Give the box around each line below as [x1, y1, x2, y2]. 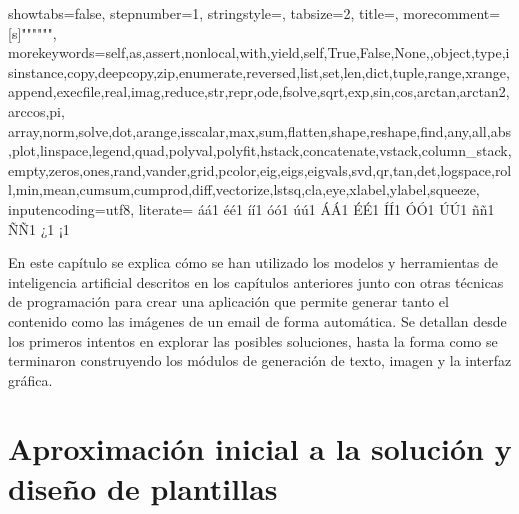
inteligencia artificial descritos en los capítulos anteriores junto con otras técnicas [8, 271, 504, 292]
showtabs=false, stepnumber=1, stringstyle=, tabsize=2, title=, [8, 3, 399, 23]
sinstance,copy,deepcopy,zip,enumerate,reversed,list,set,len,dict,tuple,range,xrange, [8, 61, 510, 82]
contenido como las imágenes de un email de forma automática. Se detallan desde [8, 310, 507, 331]
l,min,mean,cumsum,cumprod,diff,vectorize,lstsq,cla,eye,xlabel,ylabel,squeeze [8, 179, 476, 200]
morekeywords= [8, 42, 106, 63]
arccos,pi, [8, 100, 65, 121]
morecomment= [403, 3, 501, 23]
